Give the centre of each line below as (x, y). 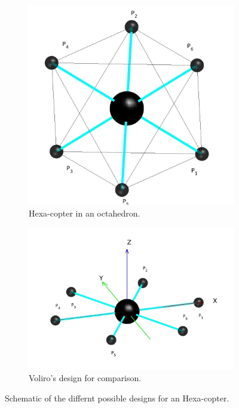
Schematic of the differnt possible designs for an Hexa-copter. (117, 398)
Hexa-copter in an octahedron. (85, 213)
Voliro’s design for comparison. (85, 378)
